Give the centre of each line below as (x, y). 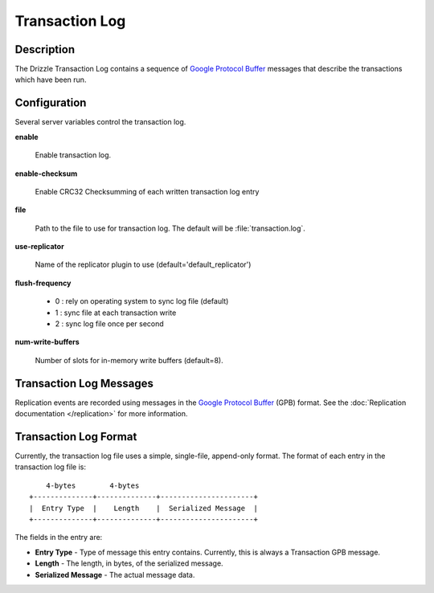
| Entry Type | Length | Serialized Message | (144, 508)
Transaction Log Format (76, 437)
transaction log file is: (50, 467)
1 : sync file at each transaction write (116, 313)
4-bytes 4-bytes (92, 485)
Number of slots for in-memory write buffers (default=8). (129, 360)
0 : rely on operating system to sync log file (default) (142, 301)
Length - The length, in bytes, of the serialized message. (129, 563)
